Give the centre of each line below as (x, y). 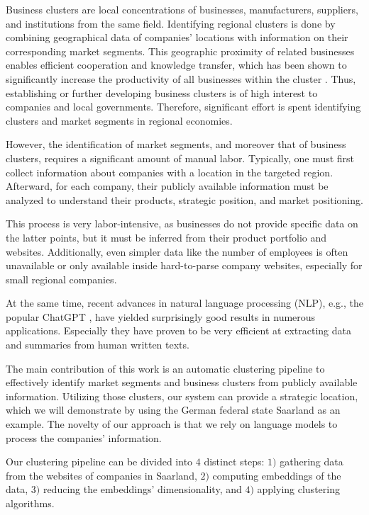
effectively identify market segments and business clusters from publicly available (182, 382)
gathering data (312, 462)
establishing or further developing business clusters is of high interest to (162, 92)
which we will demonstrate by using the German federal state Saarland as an (173, 410)
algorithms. (30, 503)
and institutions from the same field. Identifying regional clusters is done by (171, 23)
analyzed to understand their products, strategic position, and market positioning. (184, 199)
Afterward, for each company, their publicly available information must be (167, 186)
